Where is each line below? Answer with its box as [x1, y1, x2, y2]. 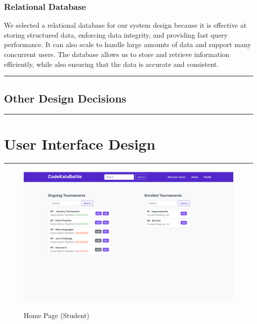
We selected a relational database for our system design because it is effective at [4, 20, 247, 30]
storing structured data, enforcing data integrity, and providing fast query [4, 29, 228, 40]
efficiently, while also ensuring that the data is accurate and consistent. [4, 58, 219, 69]
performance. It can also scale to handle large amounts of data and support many [4, 39, 251, 50]
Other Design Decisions [4, 90, 127, 106]
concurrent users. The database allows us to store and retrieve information [4, 49, 230, 59]
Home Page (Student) [24, 310, 89, 321]
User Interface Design [4, 133, 156, 154]
